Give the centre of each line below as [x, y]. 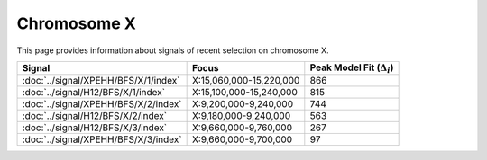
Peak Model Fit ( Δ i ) [352, 68]
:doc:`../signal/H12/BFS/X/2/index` [94, 116]
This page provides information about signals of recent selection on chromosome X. [173, 50]
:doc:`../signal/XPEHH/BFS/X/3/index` [102, 139]
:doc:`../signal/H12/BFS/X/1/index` [94, 93]
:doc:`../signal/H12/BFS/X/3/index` [95, 128]
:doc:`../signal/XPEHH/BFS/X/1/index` [101, 81]
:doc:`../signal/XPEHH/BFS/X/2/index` [102, 104]
